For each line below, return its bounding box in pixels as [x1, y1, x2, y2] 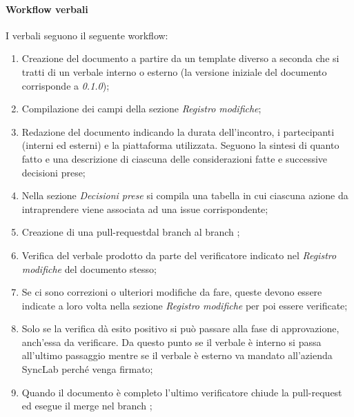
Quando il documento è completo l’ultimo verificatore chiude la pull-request [21, 385, 342, 399]
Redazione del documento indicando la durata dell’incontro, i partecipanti [21, 124, 335, 139]
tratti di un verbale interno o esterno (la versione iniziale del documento [21, 64, 327, 79]
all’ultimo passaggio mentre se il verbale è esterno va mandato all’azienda [21, 348, 333, 363]
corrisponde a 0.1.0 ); [21, 78, 110, 92]
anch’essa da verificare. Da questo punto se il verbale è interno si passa [21, 334, 322, 349]
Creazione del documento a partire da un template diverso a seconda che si [21, 51, 340, 65]
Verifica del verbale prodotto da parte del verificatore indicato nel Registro [21, 247, 337, 262]
